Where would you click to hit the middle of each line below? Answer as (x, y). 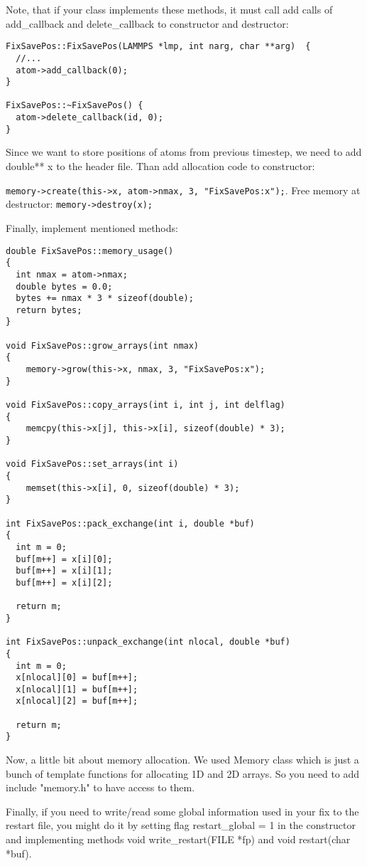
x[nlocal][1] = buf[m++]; (77, 689)
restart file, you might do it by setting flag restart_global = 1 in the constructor (181, 825)
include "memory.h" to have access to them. (100, 787)
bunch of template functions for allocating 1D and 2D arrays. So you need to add (183, 773)
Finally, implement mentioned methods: (92, 227)
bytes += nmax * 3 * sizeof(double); (105, 299)
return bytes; (49, 310)
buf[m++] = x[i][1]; (64, 571)
